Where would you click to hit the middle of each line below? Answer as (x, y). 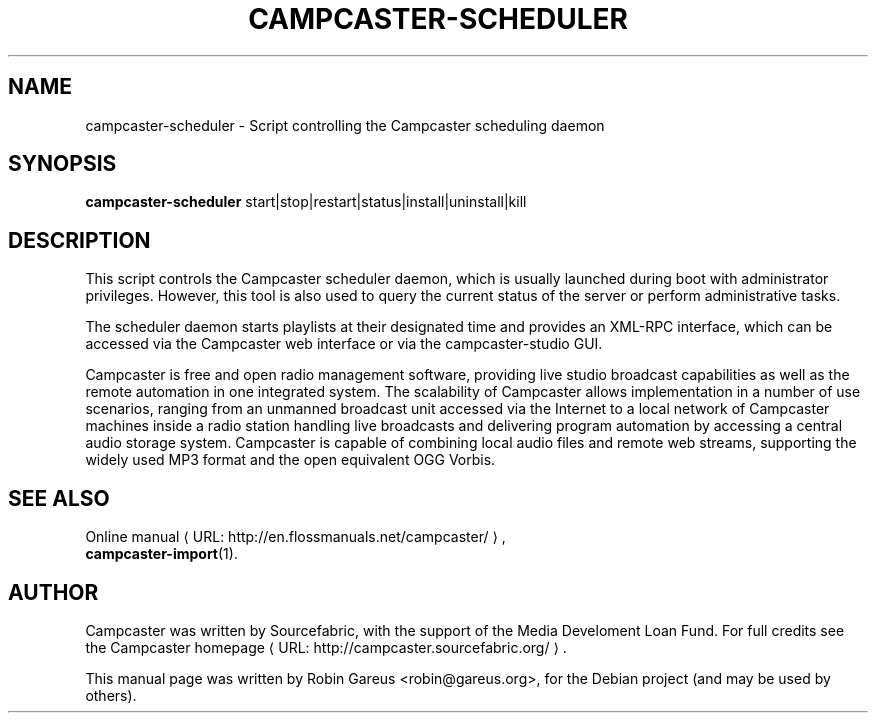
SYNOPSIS (62, 164)
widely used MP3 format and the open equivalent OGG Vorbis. (290, 460)
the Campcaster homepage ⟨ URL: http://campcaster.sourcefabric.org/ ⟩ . (326, 647)
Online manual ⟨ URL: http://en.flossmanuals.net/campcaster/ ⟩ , (295, 537)
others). (111, 695)
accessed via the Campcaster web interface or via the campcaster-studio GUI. (344, 344)
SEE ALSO (59, 498)
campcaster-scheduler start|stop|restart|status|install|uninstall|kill (306, 202)
